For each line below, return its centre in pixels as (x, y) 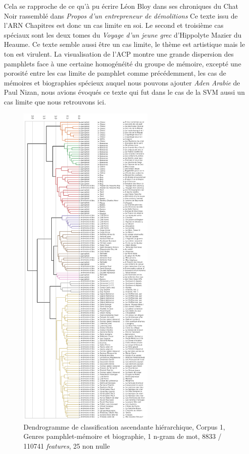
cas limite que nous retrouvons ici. (55, 101)
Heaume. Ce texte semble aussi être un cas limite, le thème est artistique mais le (124, 44)
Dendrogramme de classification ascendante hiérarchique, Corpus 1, (124, 426)
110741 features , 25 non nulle (67, 446)
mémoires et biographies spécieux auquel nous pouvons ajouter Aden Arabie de (122, 82)
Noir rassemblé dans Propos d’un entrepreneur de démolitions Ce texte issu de (121, 15)
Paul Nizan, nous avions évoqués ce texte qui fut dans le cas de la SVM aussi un (124, 92)
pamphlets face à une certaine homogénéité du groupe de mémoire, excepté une (123, 63)
